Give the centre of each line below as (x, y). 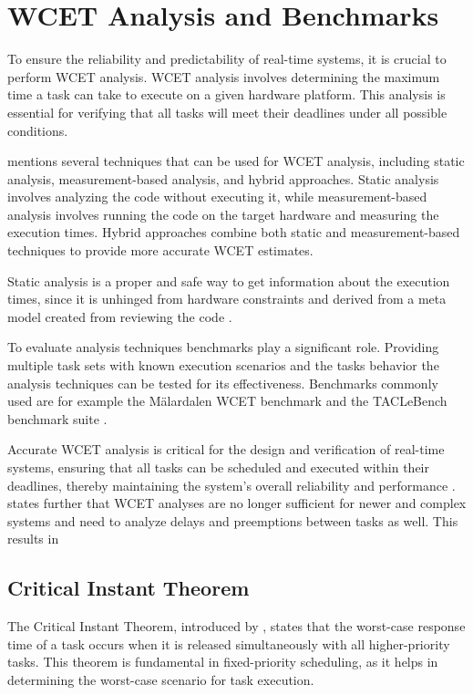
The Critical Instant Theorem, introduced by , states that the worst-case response (236, 626)
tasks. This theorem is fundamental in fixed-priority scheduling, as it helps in (223, 662)
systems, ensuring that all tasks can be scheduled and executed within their (218, 467)
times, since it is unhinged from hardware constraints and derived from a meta (227, 299)
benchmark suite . (57, 418)
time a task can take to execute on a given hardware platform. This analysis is (226, 94)
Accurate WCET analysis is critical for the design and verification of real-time (226, 449)
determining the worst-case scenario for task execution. (161, 679)
